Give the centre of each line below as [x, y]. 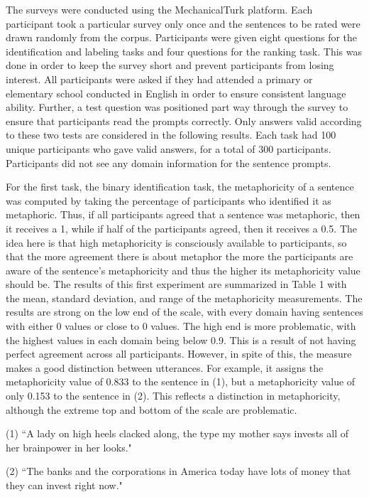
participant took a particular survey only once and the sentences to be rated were [183, 23]
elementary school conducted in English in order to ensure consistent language [176, 93]
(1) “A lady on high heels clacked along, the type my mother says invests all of [177, 433]
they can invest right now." [64, 485]
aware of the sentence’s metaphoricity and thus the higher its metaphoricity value [183, 270]
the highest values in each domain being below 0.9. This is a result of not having [181, 340]
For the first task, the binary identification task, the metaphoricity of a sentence [180, 187]
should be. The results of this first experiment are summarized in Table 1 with [176, 284]
